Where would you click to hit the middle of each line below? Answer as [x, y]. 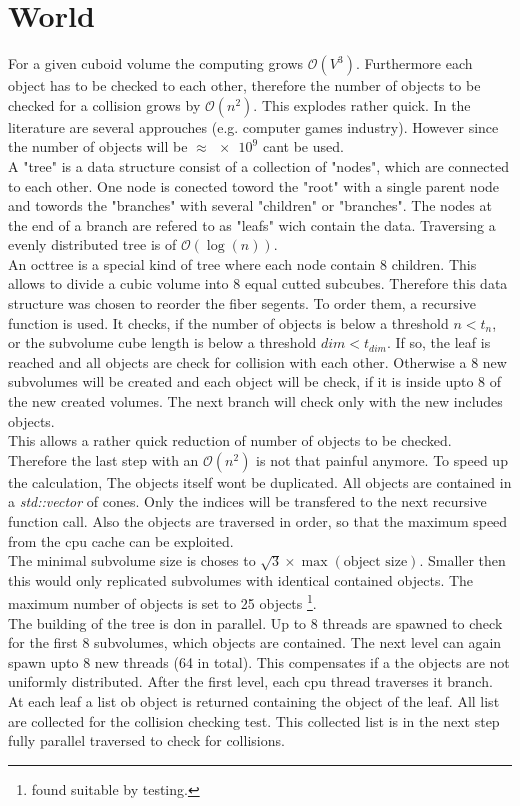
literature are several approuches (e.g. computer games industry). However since [253, 126]
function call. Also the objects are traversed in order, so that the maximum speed [258, 521]
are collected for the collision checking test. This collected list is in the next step [254, 720]
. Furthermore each [414, 63]
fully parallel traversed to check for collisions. [146, 740]
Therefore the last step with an [103, 459]
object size [375, 562]
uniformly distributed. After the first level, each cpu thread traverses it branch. [250, 681]
